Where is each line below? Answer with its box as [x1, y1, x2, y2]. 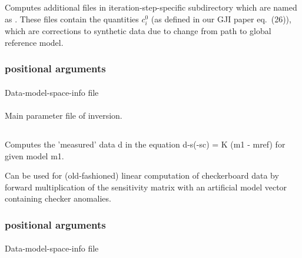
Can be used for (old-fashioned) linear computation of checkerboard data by [5, 169, 279, 182]
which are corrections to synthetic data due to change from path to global [5, 25, 271, 37]
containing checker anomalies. [5, 192, 111, 205]
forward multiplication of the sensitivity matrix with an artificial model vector [5, 180, 287, 193]
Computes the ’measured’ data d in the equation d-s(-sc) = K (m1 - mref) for [5, 138, 286, 150]
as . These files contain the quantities [5, 12, 139, 25]
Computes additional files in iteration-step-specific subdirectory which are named [5, 1, 297, 14]
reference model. [5, 36, 64, 48]
